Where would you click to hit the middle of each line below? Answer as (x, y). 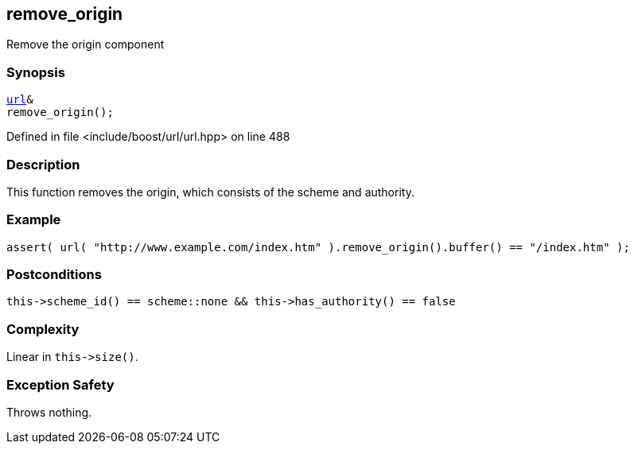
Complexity (43, 329)
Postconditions (54, 275)
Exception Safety (60, 384)
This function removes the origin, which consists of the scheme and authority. (210, 192)
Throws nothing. (49, 412)
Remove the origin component (86, 45)
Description (43, 164)
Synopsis (36, 72)
